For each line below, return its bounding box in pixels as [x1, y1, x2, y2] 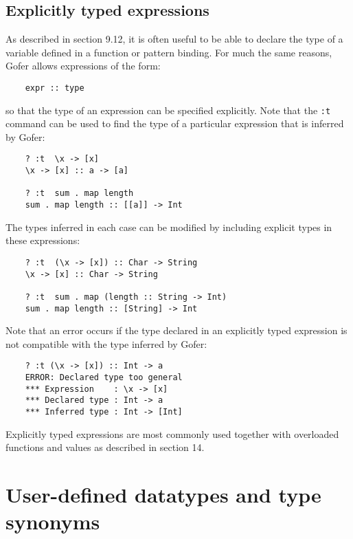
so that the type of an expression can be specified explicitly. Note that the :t [5, 102, 331, 117]
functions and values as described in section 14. [5, 440, 205, 454]
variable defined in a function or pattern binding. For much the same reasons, [5, 45, 332, 59]
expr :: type [25, 82, 84, 93]
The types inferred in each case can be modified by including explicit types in [5, 219, 332, 234]
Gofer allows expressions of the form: [5, 58, 161, 73]
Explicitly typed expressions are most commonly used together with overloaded [5, 426, 339, 441]
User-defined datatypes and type [5, 481, 321, 509]
